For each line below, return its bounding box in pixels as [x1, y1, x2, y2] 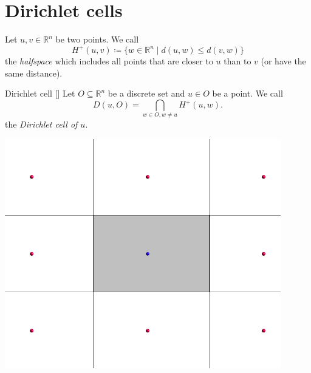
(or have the [261, 55, 306, 67]
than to [224, 55, 251, 67]
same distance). [5, 66, 63, 79]
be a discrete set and [108, 87, 185, 100]
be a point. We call [212, 87, 283, 100]
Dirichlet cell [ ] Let [5, 87, 75, 100]
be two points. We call [55, 33, 139, 46]
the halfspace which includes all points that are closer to [5, 55, 213, 67]
